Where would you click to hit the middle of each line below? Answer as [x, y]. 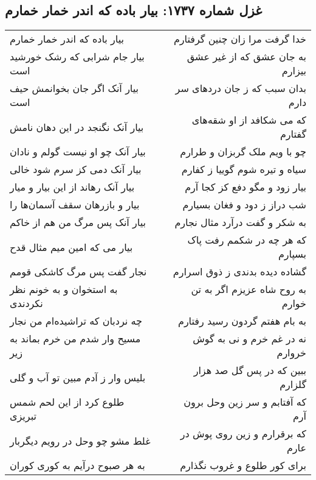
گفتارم [293, 134]
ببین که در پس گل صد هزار [250, 370]
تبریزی [23, 416]
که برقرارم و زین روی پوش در [243, 434]
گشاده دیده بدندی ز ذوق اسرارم [239, 272]
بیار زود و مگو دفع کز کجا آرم [246, 187]
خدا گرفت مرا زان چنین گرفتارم [240, 39]
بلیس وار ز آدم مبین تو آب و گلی [78, 377]
